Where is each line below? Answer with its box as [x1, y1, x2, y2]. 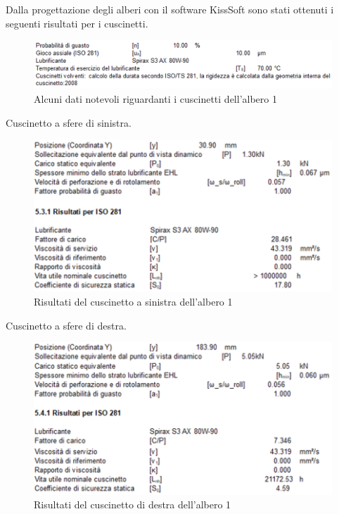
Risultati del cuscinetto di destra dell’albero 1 [34, 497, 231, 512]
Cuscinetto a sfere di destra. [6, 318, 127, 332]
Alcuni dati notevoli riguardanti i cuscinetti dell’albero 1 [34, 91, 277, 106]
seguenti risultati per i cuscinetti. [6, 15, 148, 30]
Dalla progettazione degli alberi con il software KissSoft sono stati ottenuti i [6, 2, 334, 16]
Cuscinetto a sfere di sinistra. [6, 115, 132, 130]
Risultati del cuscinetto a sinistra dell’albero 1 [34, 294, 233, 309]
